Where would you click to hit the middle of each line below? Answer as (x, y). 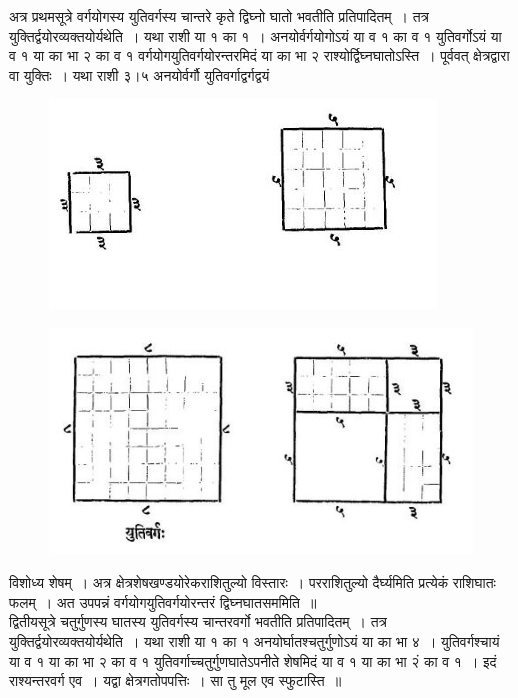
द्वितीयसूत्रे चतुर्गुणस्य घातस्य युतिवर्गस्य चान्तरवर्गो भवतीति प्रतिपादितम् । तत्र (198, 621)
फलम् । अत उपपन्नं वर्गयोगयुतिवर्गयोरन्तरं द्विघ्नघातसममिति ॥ (163, 601)
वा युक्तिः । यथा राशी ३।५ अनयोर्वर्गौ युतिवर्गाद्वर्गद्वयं (139, 74)
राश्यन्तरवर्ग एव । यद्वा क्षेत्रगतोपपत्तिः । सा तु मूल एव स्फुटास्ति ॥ (175, 680)
